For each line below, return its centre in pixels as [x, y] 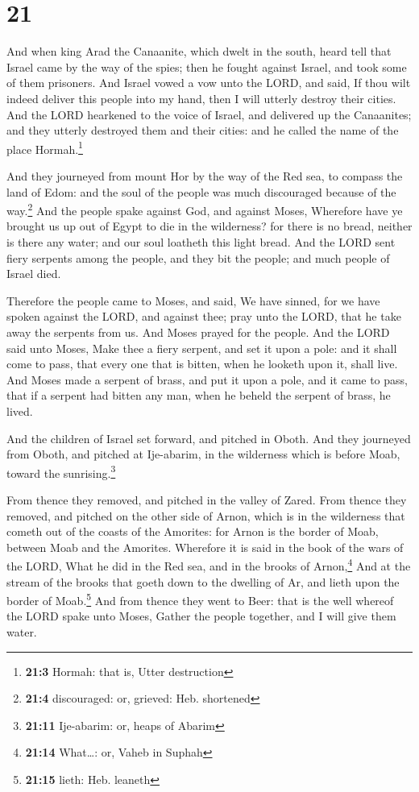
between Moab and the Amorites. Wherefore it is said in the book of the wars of [205, 547]
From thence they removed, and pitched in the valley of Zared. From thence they [207, 499]
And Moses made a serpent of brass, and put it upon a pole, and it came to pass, [207, 379]
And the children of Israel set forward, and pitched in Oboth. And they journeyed [209, 438]
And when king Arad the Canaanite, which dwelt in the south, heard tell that [199, 51]
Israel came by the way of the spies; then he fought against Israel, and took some [207, 66]
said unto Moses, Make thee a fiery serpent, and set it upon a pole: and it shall [202, 348]
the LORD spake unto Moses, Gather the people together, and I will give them [201, 616]
